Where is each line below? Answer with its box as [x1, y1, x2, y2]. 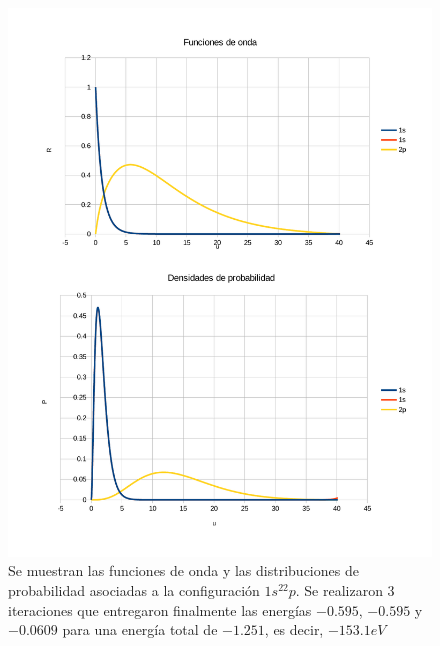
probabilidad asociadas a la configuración [8, 580, 260, 601]
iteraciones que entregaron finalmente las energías [8, 599, 312, 620]
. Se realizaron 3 [295, 580, 395, 601]
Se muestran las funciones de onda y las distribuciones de [8, 560, 359, 581]
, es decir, [264, 619, 324, 640]
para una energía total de [62, 619, 218, 640]
